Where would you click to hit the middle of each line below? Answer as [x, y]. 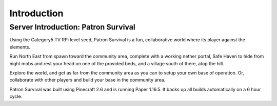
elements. [20, 47]
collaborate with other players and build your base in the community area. [87, 80]
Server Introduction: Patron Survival [72, 27]
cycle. [16, 96]
